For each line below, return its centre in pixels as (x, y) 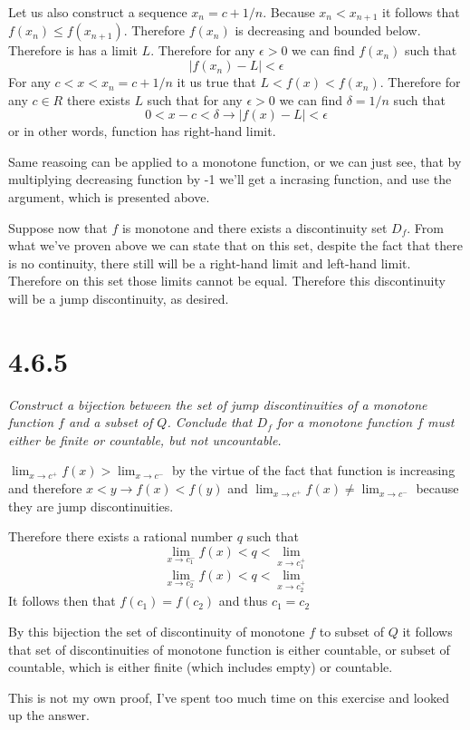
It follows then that (62, 601)
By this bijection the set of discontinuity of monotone (157, 632)
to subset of (352, 632)
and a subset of (110, 422)
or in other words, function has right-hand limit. (142, 131)
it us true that (216, 82)
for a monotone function (345, 422)
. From (425, 227)
